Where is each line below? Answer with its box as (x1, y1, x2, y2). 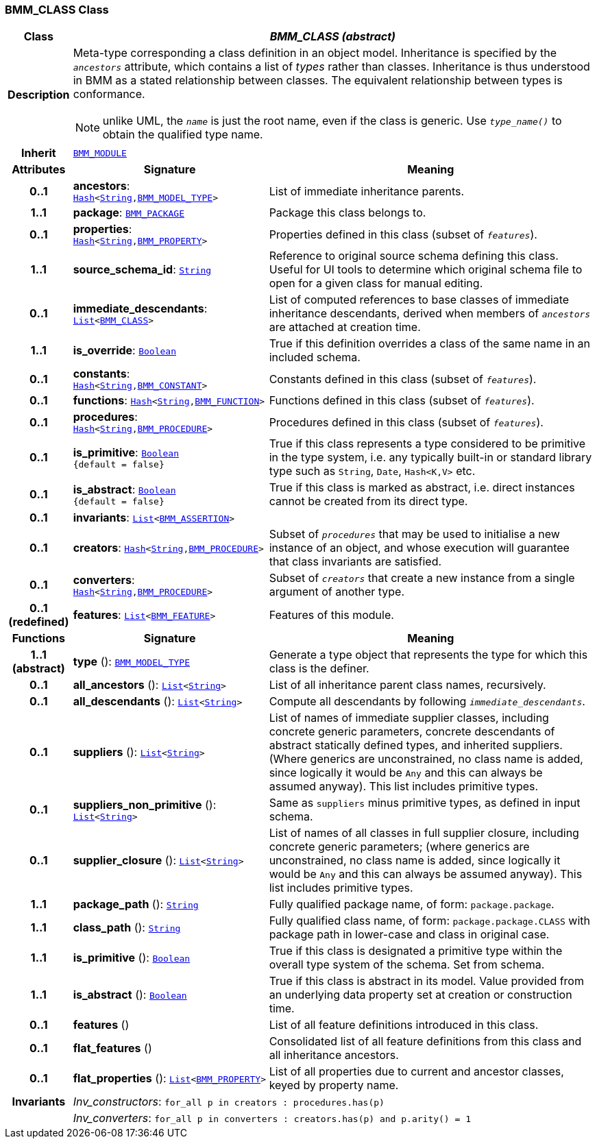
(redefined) (8, 615, 69, 629)
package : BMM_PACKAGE (73, 206, 185, 220)
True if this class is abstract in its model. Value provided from (269, 974, 584, 988)
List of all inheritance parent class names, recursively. (269, 678, 546, 692)
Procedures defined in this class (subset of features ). (269, 415, 544, 429)
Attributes (12, 162, 66, 177)
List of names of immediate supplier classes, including (269, 711, 549, 725)
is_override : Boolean (73, 343, 177, 358)
